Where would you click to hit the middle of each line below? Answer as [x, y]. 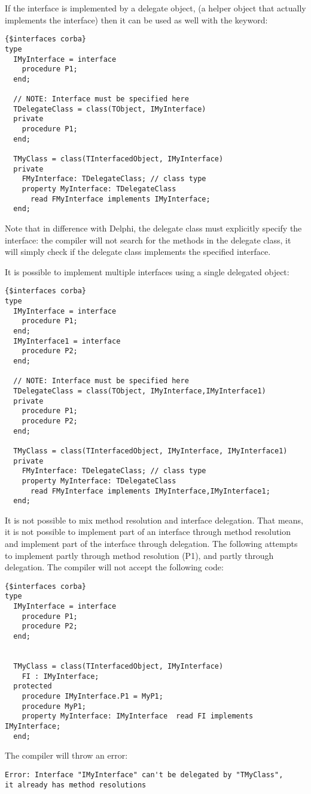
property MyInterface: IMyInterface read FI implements [138, 716]
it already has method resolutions [76, 785]
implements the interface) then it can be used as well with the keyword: [136, 19]
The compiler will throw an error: [66, 755]
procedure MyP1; [54, 706]
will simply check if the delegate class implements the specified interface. [138, 252]
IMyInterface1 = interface [67, 341]
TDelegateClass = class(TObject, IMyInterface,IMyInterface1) [140, 391]
